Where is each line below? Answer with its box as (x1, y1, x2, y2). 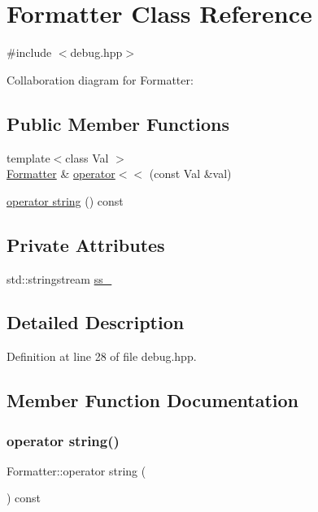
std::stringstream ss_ (7, 270, 112, 287)
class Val (65, 149, 109, 166)
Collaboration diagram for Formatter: (7, 71, 194, 88)
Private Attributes (7, 232, 165, 257)
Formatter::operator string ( (7, 462, 146, 479)
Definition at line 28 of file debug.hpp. (7, 348, 197, 365)
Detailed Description (7, 310, 185, 335)
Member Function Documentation (7, 388, 299, 413)
